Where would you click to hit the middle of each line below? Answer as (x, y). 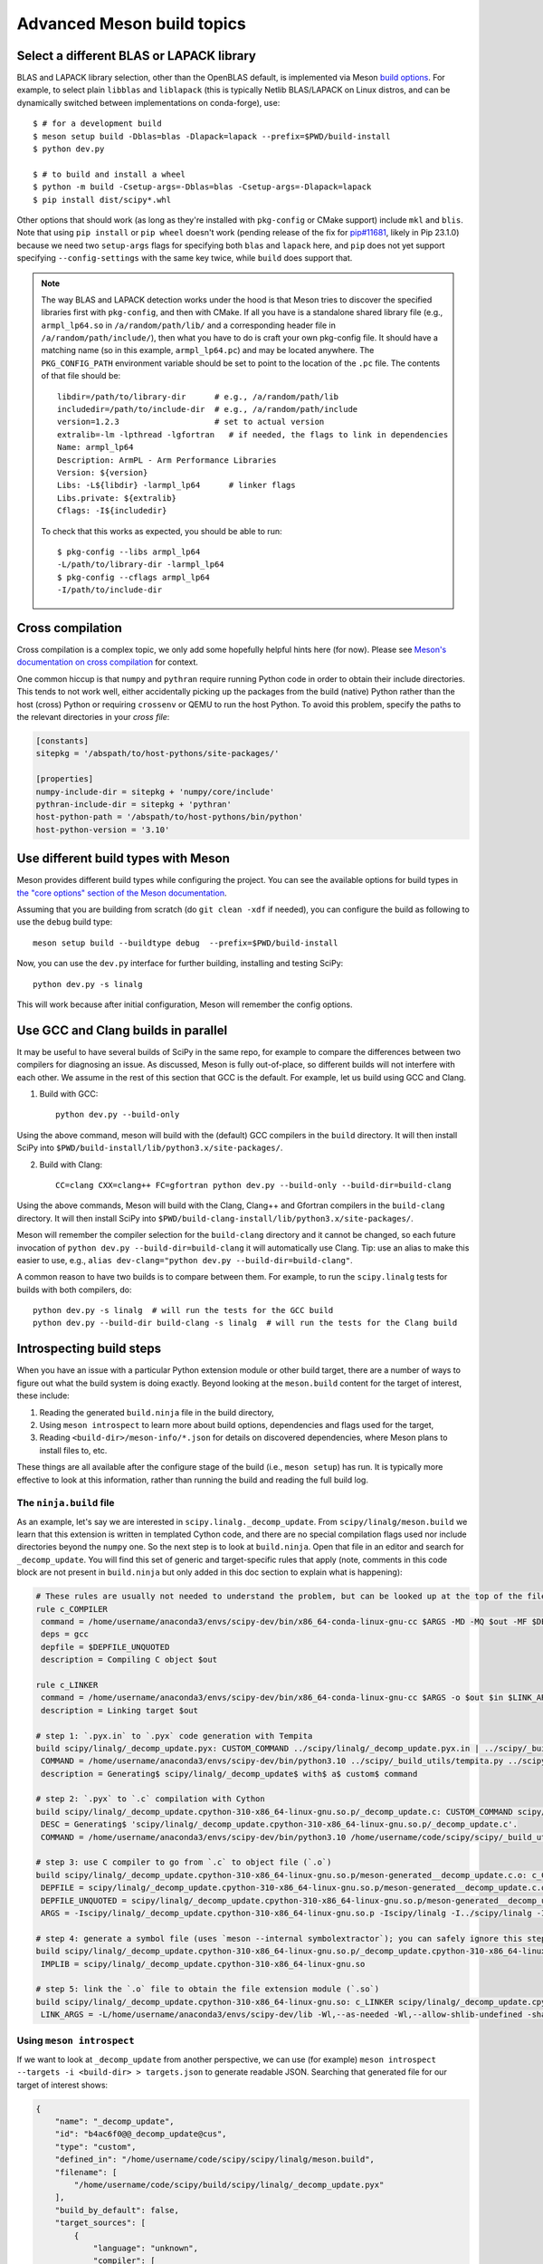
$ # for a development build (97, 124)
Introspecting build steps (89, 1349)
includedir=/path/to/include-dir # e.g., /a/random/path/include (208, 409)
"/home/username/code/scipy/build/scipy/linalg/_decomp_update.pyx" (229, 2184)
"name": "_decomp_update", (115, 2121)
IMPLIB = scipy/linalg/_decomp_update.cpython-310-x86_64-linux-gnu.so (203, 1964)
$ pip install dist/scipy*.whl (102, 200)
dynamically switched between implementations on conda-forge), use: (148, 102)
